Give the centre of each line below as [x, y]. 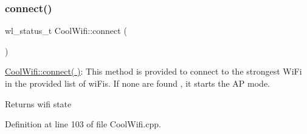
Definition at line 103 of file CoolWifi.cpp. [83, 124]
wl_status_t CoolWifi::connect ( [66, 31]
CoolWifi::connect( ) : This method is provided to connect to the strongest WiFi [153, 71]
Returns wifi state [38, 103]
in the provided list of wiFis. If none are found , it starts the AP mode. [138, 83]
